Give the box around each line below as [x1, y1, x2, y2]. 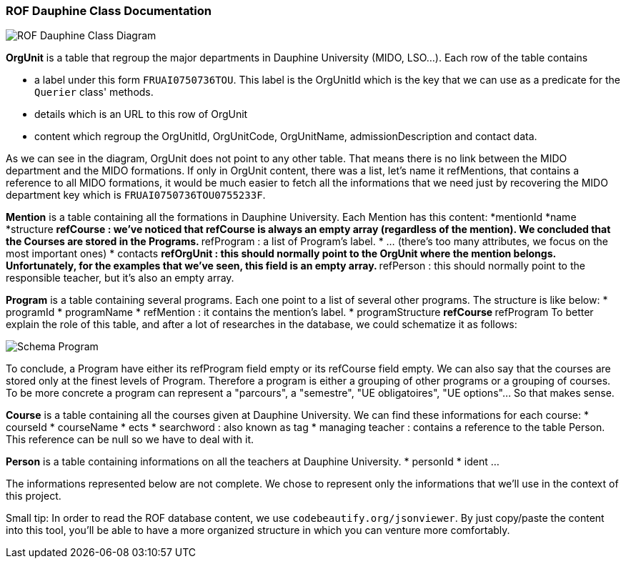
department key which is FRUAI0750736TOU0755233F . [6, 189, 266, 202]
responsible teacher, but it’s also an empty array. [6, 272, 234, 285]
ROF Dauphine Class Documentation [6, 4, 212, 18]
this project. [6, 490, 61, 503]
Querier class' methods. [34, 86, 154, 99]
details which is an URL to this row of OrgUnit [34, 108, 248, 121]
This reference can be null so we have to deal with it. [6, 433, 254, 446]
